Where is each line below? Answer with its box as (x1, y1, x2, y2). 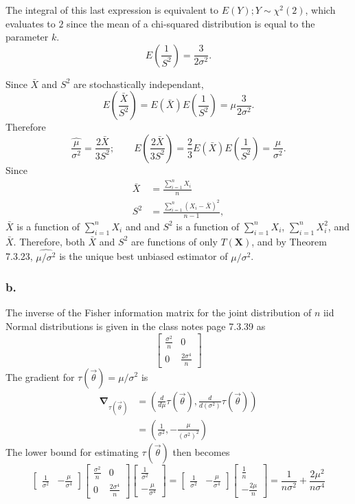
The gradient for (5, 369, 75, 384)
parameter (5, 30, 49, 44)
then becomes (172, 444, 230, 459)
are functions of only (131, 234, 218, 248)
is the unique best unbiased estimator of (59, 249, 228, 263)
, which (305, 3, 336, 17)
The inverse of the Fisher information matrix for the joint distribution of (5, 305, 312, 320)
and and (125, 219, 160, 233)
